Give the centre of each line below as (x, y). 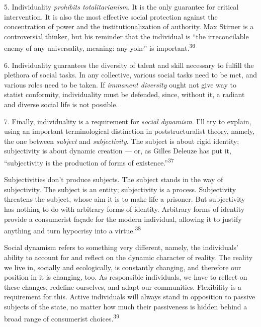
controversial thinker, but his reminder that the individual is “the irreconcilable (126, 36)
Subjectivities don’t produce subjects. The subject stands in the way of (114, 179)
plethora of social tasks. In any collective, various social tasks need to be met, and (131, 75)
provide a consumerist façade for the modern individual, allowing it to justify (123, 219)
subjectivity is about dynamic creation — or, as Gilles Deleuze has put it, (118, 151)
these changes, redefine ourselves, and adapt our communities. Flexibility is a (123, 287)
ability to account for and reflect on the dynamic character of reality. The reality (128, 257)
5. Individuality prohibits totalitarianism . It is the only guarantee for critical (121, 7)
